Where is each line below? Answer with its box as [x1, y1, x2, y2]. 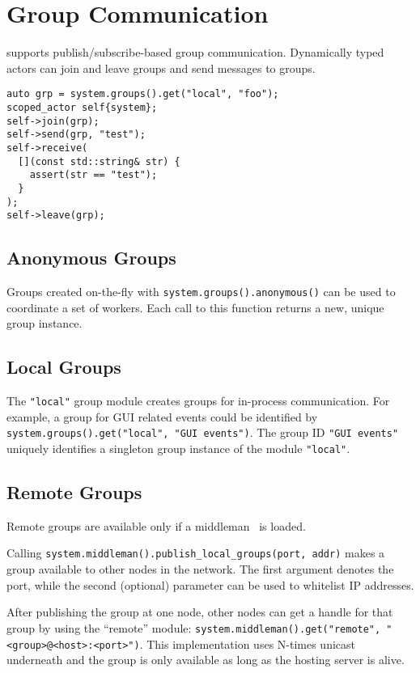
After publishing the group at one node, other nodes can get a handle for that [6, 603, 393, 620]
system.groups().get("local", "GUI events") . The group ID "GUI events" [6, 424, 399, 441]
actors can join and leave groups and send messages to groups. [6, 59, 316, 76]
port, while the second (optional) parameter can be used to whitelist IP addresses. [6, 576, 414, 593]
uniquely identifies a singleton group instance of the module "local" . [6, 440, 350, 457]
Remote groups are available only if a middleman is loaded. [6, 517, 306, 534]
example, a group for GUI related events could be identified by [6, 408, 318, 425]
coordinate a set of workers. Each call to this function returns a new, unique [6, 298, 384, 315]
